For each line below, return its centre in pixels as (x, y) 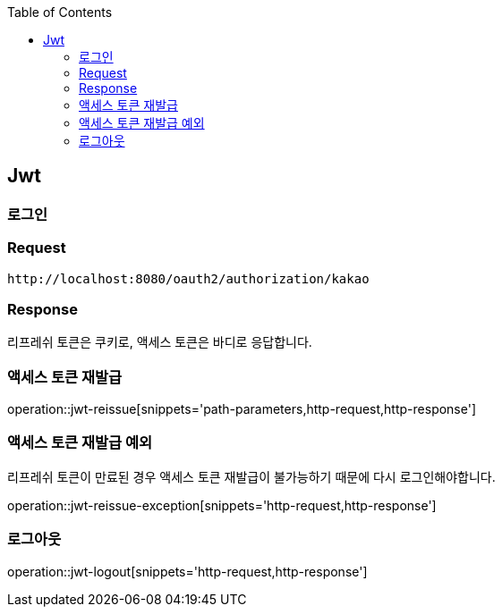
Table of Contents (60, 12)
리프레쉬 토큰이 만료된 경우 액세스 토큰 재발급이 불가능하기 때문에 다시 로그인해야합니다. (251, 476)
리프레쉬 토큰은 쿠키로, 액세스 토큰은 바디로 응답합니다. (160, 342)
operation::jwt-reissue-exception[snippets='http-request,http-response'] (222, 505)
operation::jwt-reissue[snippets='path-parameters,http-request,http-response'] (242, 409)
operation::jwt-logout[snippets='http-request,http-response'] (187, 571)
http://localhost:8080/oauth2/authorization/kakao (188, 278)
